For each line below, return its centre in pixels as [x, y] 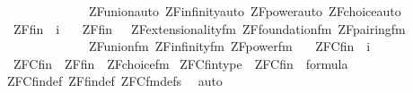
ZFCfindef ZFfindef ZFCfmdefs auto [114, 81]
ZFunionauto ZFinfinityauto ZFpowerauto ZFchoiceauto [245, 11]
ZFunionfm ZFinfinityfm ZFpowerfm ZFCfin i [229, 46]
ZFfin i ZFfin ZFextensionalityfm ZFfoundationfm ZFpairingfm [209, 28]
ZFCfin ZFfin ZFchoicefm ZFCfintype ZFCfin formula [180, 63]
